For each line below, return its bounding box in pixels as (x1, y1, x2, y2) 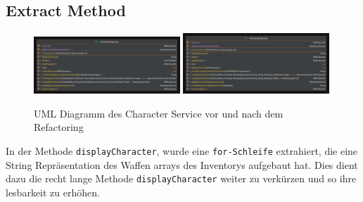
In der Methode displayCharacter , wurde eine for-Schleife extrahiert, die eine (6, 144, 358, 158)
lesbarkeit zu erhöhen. (6, 184, 100, 199)
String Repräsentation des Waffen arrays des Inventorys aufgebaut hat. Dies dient (6, 157, 358, 172)
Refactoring (34, 120, 84, 134)
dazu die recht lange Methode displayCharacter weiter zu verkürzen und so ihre (6, 171, 357, 186)
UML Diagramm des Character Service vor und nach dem (34, 106, 284, 120)
